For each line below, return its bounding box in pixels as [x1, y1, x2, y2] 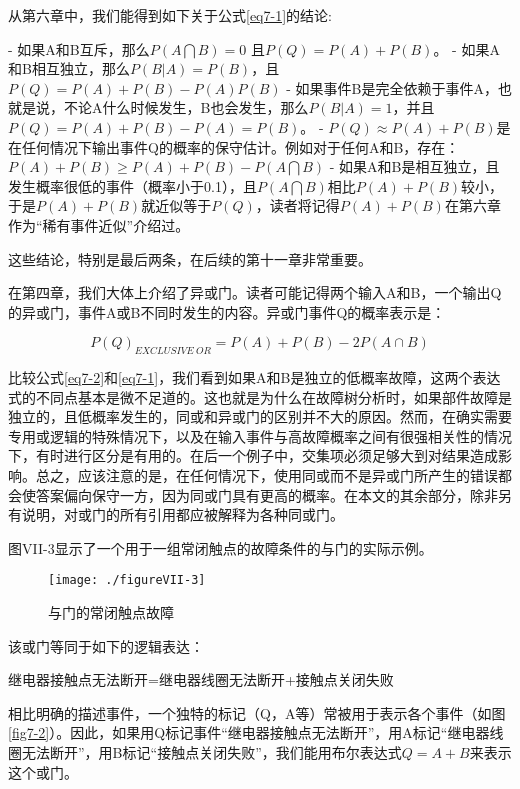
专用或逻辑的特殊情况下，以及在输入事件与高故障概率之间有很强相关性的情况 [8, 425, 512, 446]
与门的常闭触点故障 [48, 602, 174, 623]
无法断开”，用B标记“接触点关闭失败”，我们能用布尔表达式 [21, 742, 402, 763]
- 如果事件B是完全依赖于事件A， [286, 77, 499, 98]
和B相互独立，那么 [8, 58, 130, 79]
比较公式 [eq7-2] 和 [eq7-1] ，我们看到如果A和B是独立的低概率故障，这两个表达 [8, 367, 501, 388]
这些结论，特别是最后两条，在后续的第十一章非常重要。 [8, 248, 372, 269]
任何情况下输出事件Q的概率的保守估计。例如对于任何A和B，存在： [21, 136, 460, 157]
